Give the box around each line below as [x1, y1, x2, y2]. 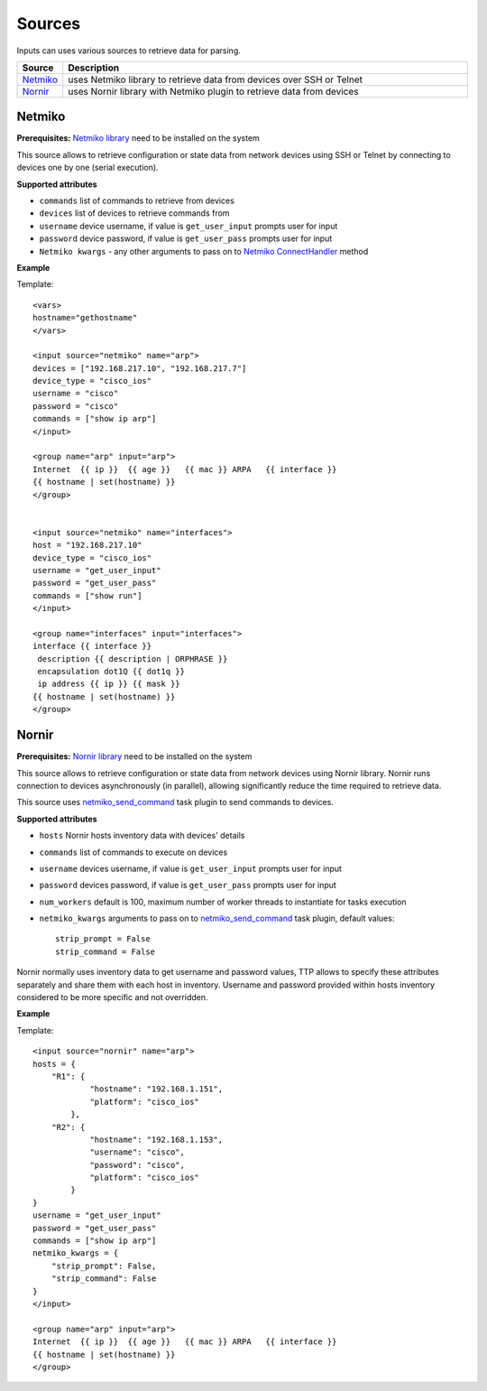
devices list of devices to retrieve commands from [39, 208, 230, 218]
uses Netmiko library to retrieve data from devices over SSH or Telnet [68, 73, 363, 86]
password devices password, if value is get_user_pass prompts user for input [39, 880, 337, 891]
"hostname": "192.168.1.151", [89, 1084, 224, 1094]
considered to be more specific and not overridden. [16, 992, 208, 1003]
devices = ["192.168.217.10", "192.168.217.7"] [32, 363, 247, 374]
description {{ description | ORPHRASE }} [37, 654, 228, 663]
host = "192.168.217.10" [32, 540, 142, 551]
